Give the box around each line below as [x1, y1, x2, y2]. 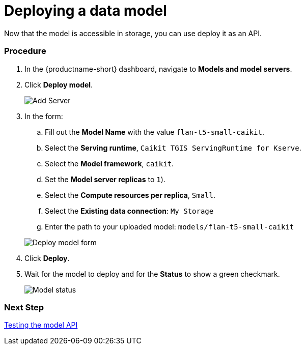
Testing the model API [4, 321, 78, 330]
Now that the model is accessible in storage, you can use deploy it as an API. [4, 28, 262, 38]
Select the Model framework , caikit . [45, 159, 174, 168]
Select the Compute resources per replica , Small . [45, 190, 215, 199]
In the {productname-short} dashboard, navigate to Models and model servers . [24, 64, 292, 73]
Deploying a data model [4, 2, 167, 19]
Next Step [4, 302, 44, 312]
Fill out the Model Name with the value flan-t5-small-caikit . [45, 127, 264, 136]
